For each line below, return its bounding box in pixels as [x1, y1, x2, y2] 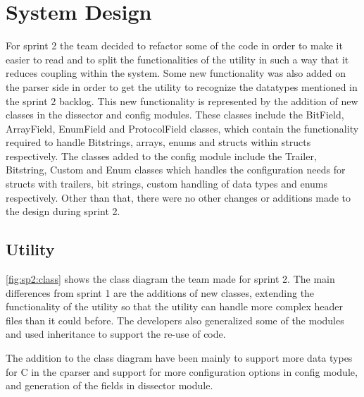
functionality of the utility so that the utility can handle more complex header [6, 299, 343, 314]
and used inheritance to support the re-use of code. [6, 326, 226, 341]
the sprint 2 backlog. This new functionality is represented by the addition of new [6, 93, 358, 108]
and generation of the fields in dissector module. [6, 378, 213, 393]
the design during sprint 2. [6, 204, 120, 219]
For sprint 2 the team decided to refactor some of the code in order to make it [6, 38, 343, 53]
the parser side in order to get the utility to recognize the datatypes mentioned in [6, 79, 358, 94]
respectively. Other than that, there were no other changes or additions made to [6, 190, 351, 204]
